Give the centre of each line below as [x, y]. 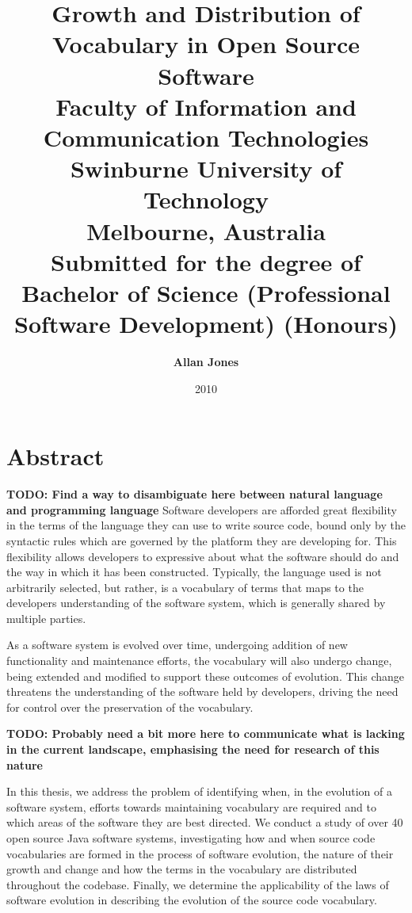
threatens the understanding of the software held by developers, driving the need [202, 691]
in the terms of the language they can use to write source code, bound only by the [206, 525]
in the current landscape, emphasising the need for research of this [193, 749]
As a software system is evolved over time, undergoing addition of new [177, 645]
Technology [206, 199]
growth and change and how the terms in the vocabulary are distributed [182, 869]
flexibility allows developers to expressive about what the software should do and [203, 556]
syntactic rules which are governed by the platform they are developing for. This [202, 540]
